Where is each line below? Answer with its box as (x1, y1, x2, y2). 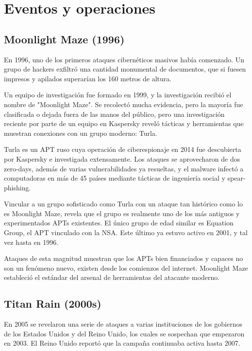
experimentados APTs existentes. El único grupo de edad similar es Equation (4, 218, 234, 228)
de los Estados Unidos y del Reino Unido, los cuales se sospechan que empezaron (4, 328, 245, 338)
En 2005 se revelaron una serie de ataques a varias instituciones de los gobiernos (4, 319, 242, 329)
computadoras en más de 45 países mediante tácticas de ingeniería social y (4, 173, 225, 183)
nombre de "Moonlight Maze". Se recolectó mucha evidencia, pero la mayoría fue (4, 99, 243, 109)
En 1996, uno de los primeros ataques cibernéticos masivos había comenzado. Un (4, 54, 245, 64)
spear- (227, 173, 246, 183)
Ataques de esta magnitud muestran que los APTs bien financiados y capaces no (4, 253, 243, 263)
